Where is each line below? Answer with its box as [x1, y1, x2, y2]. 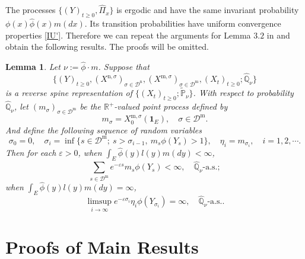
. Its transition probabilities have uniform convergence [84, 17, 281, 30]
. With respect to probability [193, 87, 294, 99]
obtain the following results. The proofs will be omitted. [5, 40, 209, 53]
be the [80, 100, 101, 113]
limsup [87, 197, 112, 206]
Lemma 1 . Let [5, 60, 61, 73]
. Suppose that [98, 60, 150, 73]
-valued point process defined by [114, 100, 228, 113]
